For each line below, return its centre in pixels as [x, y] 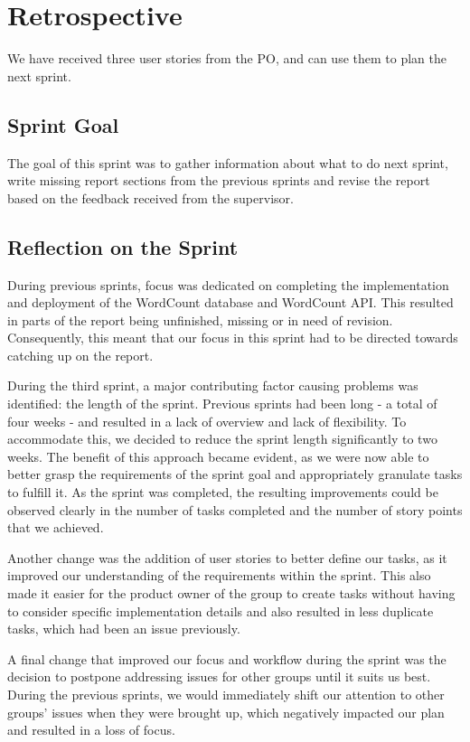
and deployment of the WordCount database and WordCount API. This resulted [230, 302]
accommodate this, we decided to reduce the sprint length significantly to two [222, 439]
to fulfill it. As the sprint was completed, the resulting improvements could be [223, 492]
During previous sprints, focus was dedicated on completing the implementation [228, 284]
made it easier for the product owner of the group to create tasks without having [231, 593]
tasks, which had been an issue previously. [124, 629]
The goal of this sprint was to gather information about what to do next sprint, [228, 162]
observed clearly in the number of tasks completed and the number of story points [235, 509]
